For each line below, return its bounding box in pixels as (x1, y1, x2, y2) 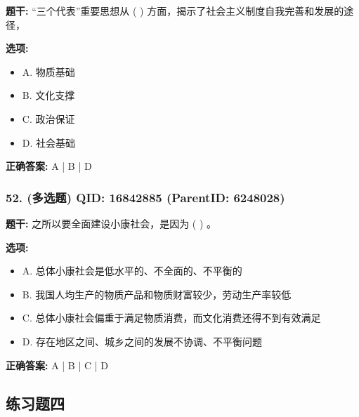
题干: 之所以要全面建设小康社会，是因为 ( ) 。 (6, 216, 217, 230)
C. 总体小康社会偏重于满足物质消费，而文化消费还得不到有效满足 (22, 310, 321, 325)
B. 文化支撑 (22, 88, 75, 102)
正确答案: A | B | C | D (6, 357, 108, 372)
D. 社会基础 (22, 135, 76, 150)
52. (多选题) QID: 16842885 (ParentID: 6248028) (6, 188, 285, 206)
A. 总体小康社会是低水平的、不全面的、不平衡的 (22, 263, 242, 278)
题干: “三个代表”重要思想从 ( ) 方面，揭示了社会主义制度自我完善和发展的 (6, 4, 344, 18)
